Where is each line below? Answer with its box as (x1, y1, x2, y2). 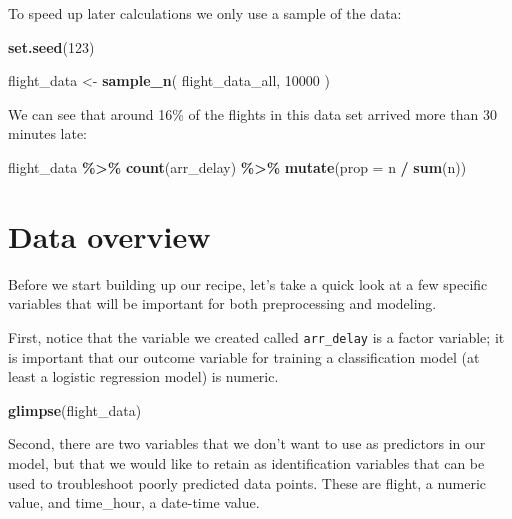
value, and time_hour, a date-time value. (8, 492, 260, 513)
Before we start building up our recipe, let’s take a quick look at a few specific (8, 273, 488, 294)
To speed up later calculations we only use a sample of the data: (8, 3, 402, 23)
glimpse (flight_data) (8, 399, 142, 420)
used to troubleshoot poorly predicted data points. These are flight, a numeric (8, 472, 487, 493)
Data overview (8, 215, 211, 256)
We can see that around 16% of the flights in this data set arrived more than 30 (8, 103, 497, 124)
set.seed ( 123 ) (8, 36, 95, 57)
